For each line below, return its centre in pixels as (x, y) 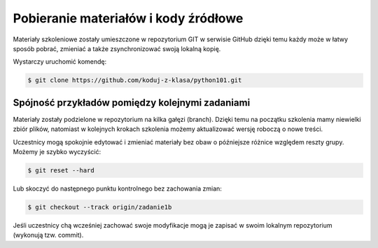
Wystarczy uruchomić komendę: (60, 62)
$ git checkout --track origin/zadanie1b (100, 207)
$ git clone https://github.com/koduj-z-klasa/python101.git (135, 80)
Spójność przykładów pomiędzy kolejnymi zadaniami (132, 103)
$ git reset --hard (61, 170)
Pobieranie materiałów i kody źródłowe (128, 18)
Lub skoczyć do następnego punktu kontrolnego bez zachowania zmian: (117, 188)
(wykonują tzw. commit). (48, 235)
